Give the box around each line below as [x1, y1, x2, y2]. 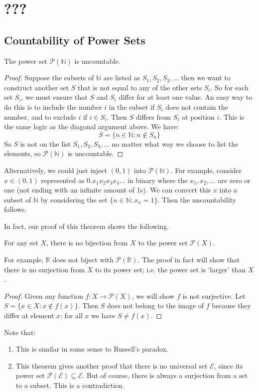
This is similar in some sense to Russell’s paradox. [15, 344, 168, 354]
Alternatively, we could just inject [4, 165, 108, 175]
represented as [41, 175, 85, 185]
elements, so [4, 148, 41, 159]
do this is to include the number [4, 101, 102, 112]
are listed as [103, 72, 140, 83]
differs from [135, 111, 171, 122]
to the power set [138, 237, 188, 248]
